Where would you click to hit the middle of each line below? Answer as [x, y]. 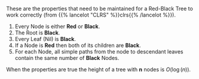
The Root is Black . [37, 33]
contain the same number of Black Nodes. [67, 58]
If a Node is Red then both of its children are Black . [78, 45]
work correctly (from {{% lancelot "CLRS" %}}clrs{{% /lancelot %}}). [91, 15]
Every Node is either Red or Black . [57, 26]
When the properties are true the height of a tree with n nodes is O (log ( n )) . [99, 69]
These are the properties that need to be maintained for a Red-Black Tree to [99, 9]
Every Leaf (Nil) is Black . [45, 39]
